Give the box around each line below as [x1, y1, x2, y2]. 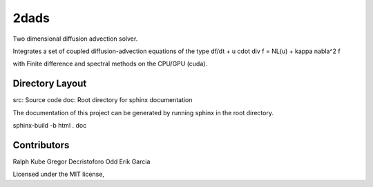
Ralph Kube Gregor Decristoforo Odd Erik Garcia [12, 157, 151, 166]
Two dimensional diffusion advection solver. [12, 35, 138, 43]
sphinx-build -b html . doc [12, 121, 87, 130]
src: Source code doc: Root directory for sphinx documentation [12, 96, 193, 104]
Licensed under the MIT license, [12, 170, 105, 179]
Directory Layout [12, 78, 87, 90]
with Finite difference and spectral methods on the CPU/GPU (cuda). [12, 59, 207, 68]
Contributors [12, 139, 70, 151]
